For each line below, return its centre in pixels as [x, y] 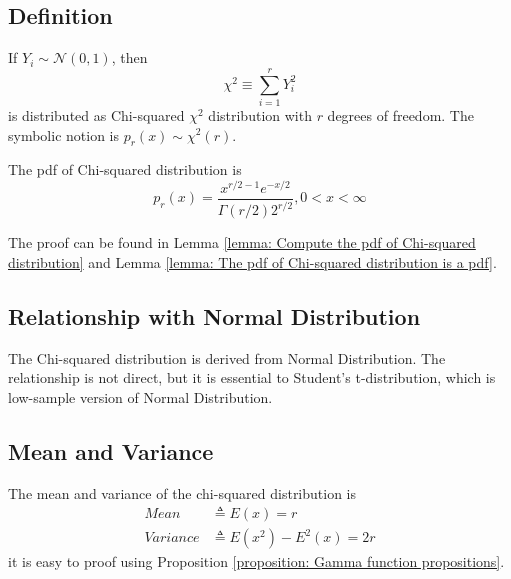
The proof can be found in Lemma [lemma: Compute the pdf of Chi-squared [242, 242]
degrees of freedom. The [400, 114]
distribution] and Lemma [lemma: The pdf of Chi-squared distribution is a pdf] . [252, 261]
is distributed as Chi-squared [96, 114]
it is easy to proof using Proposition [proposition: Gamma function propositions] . [256, 561]
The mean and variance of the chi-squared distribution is [182, 492]
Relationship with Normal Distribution [214, 315]
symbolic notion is [63, 134]
